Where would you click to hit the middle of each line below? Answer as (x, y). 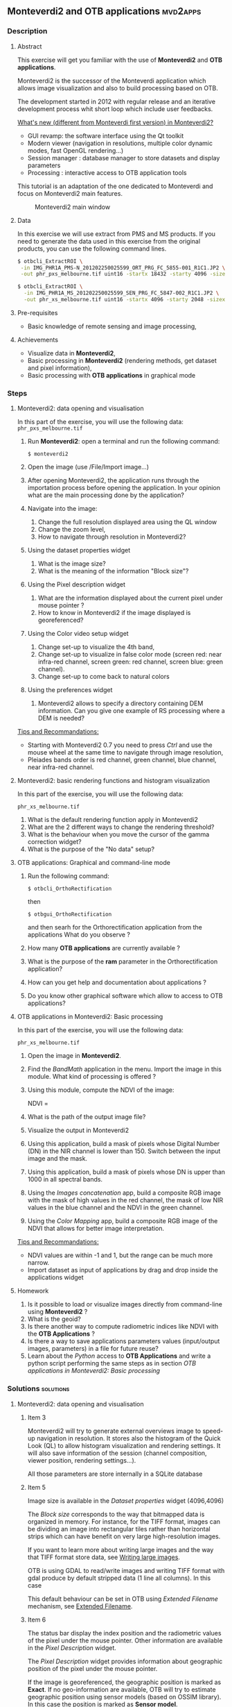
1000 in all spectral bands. (65, 1179)
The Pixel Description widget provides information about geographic (125, 1661)
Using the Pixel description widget (77, 585)
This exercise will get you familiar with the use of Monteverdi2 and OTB (120, 60)
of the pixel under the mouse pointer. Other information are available (125, 1640)
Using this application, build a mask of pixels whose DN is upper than (126, 1172)
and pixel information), (60, 368)
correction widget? (54, 842)
